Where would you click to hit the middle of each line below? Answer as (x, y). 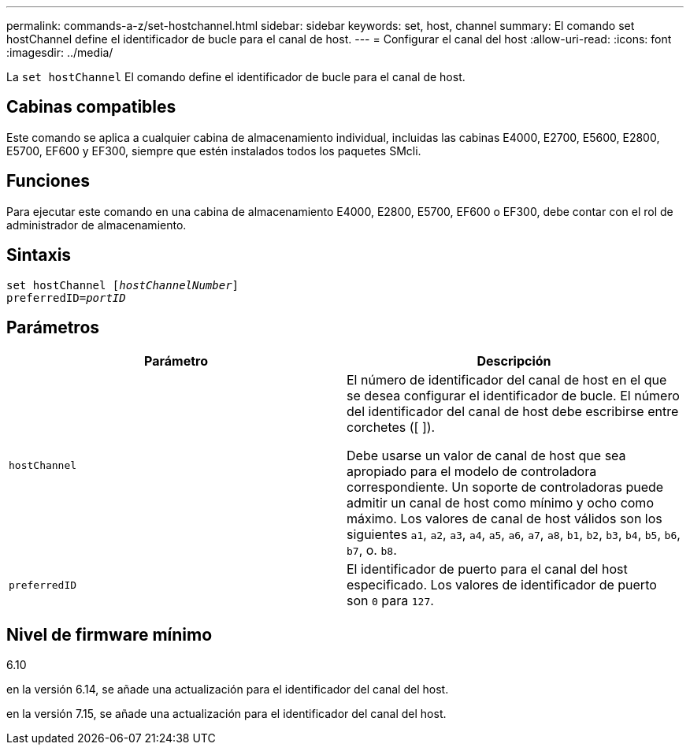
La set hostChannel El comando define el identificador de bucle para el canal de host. (236, 77)
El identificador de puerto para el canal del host (487, 569)
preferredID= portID (66, 297)
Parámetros (53, 327)
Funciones (48, 181)
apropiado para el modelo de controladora (472, 472)
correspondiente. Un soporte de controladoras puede (505, 487)
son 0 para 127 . (390, 601)
